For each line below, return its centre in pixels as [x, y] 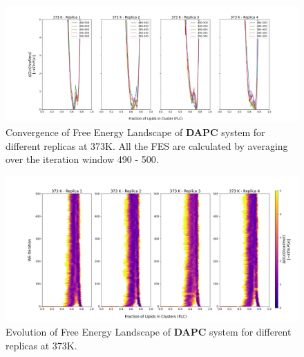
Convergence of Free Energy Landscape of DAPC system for [135, 132]
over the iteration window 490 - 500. [82, 159]
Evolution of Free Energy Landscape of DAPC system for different [149, 332]
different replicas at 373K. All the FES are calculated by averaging [147, 145]
